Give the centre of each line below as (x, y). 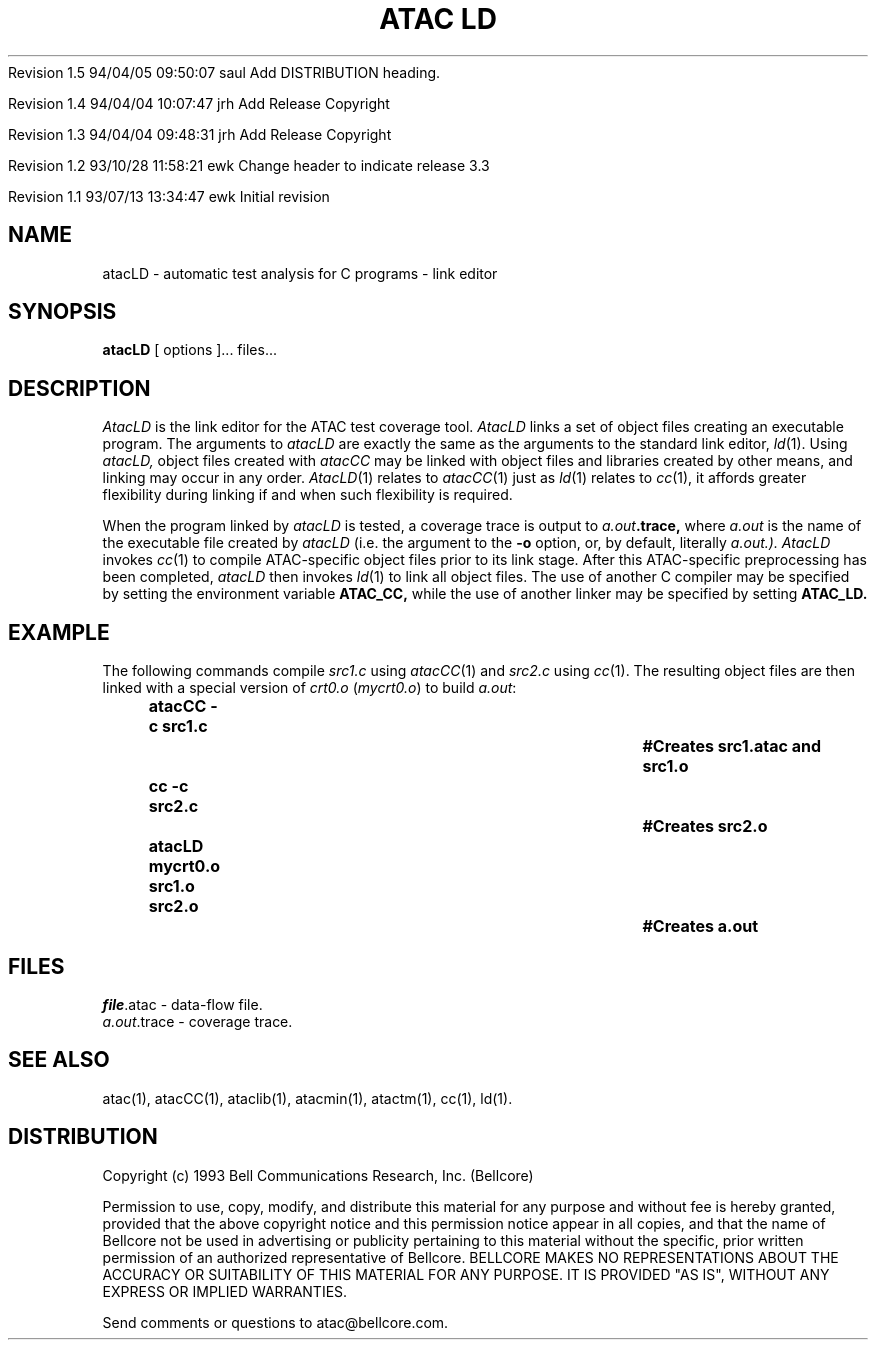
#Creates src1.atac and (732, 746)
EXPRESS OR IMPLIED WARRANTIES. (225, 1291)
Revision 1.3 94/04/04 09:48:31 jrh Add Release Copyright (200, 134)
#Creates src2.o (705, 826)
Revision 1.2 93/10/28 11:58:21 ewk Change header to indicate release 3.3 (249, 165)
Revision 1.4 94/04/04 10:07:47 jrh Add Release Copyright (199, 103)
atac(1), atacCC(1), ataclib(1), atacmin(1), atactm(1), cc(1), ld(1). (307, 1098)
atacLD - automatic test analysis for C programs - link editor (300, 273)
